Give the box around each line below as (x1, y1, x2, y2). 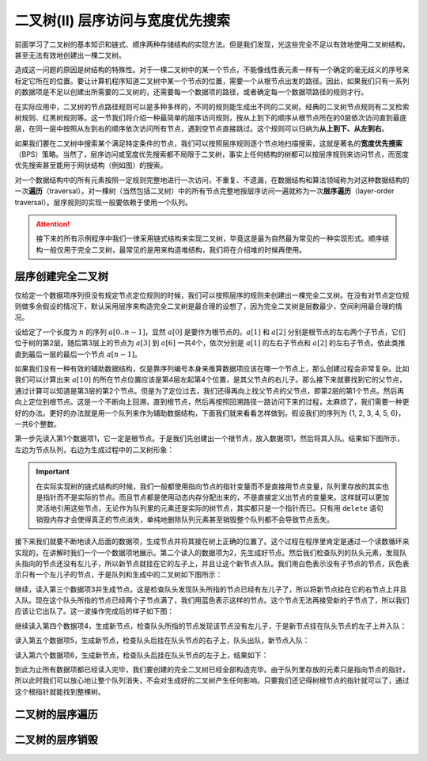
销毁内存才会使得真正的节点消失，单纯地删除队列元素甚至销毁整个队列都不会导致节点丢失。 (36, 515, 334, 524)
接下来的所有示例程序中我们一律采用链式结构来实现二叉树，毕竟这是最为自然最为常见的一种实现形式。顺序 (36, 234, 383, 243)
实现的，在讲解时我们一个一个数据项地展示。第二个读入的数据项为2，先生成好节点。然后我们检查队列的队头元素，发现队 (14, 547, 407, 557)
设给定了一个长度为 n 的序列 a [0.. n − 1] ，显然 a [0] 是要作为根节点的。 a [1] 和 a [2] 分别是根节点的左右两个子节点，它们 (14, 327, 406, 337)
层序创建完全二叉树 (14, 269, 108, 283)
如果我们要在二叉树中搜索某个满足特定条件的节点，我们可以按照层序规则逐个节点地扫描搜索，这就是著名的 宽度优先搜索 (14, 139, 402, 148)
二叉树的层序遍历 (14, 707, 98, 721)
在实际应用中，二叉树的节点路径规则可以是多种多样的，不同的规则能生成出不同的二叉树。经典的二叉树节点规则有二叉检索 (14, 101, 410, 111)
